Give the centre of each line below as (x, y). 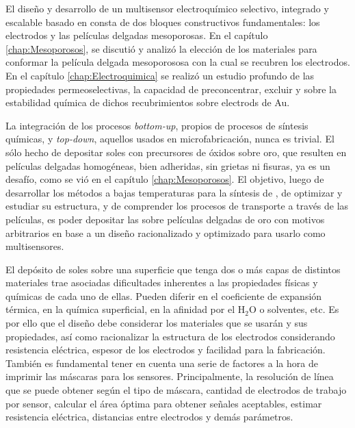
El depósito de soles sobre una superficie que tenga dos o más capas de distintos (173, 269)
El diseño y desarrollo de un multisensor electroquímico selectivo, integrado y (167, 8)
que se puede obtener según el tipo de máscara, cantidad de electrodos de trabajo (176, 390)
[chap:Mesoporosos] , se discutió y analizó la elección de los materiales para (161, 48)
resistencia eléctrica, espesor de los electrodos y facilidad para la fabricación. (166, 350)
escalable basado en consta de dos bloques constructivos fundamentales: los (163, 22)
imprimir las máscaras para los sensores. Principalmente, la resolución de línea (170, 376)
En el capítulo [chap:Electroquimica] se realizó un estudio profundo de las (160, 75)
